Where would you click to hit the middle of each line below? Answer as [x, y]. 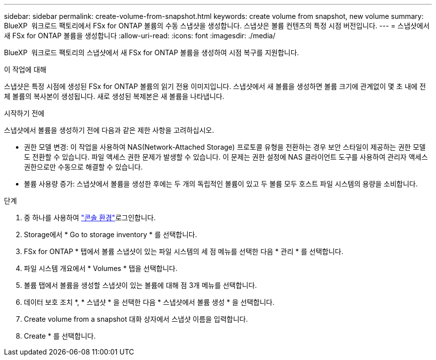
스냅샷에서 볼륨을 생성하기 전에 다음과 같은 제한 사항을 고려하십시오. [109, 130]
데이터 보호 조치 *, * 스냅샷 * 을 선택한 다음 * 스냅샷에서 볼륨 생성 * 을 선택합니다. [149, 302]
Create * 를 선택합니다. [60, 336]
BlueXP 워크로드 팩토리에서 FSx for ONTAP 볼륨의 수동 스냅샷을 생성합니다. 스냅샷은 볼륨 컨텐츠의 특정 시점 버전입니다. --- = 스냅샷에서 [217, 26]
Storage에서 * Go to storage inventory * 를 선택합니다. [110, 234]
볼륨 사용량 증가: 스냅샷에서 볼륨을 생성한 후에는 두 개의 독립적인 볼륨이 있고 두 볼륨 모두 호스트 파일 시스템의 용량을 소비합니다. [221, 184]
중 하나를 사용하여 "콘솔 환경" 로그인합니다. [90, 218]
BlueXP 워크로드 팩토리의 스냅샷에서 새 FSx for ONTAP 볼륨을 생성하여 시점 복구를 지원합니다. [152, 52]
